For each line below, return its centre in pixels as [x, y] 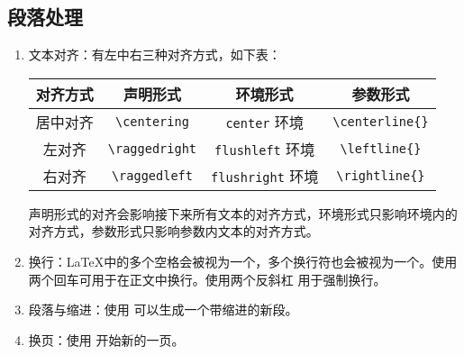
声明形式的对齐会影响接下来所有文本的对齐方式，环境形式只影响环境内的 [243, 213]
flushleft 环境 [265, 149]
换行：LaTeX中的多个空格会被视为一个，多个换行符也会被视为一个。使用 [243, 261]
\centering [152, 121]
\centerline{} [381, 121]
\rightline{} [381, 175]
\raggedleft [152, 175]
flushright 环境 [265, 176]
